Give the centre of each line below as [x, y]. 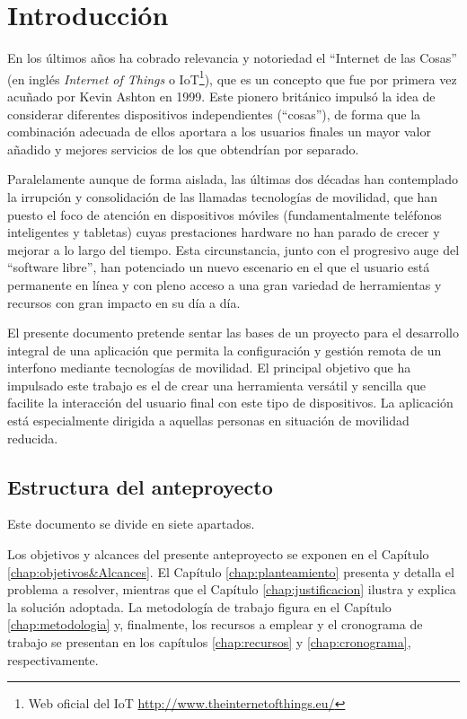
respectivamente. [53, 659]
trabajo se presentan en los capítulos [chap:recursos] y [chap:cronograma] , [209, 642]
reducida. [33, 438]
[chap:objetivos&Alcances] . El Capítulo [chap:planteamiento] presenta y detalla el [231, 571]
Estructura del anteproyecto [140, 486]
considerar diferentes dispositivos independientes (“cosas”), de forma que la [214, 114]
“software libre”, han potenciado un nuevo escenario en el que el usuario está [219, 267]
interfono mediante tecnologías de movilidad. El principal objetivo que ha [209, 368]
